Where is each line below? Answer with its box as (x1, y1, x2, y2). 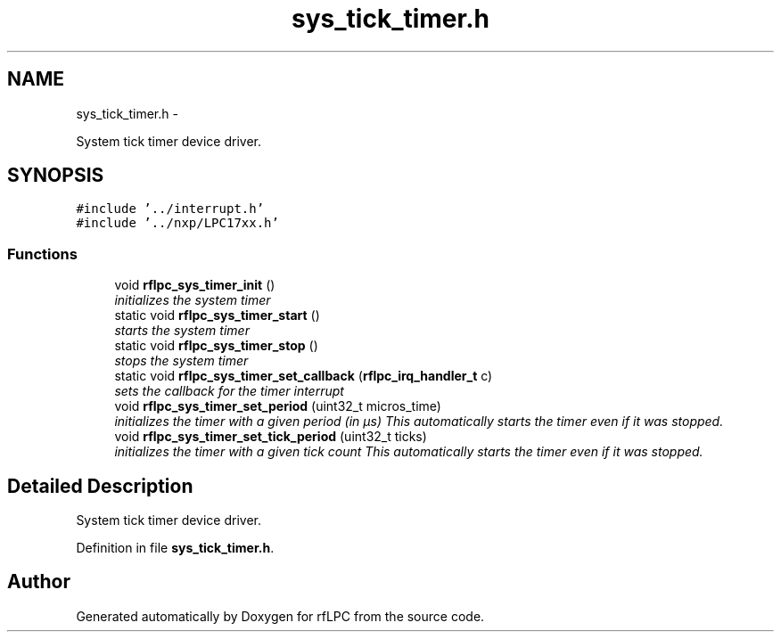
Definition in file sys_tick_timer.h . (76, 540, 275, 556)
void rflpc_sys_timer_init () (114, 277, 275, 293)
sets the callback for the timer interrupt (114, 383, 344, 399)
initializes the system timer (114, 292, 271, 308)
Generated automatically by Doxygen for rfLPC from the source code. (76, 608, 485, 624)
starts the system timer (114, 323, 250, 339)
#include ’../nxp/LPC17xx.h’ (76, 216, 279, 231)
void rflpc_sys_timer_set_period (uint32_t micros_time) (114, 398, 441, 414)
